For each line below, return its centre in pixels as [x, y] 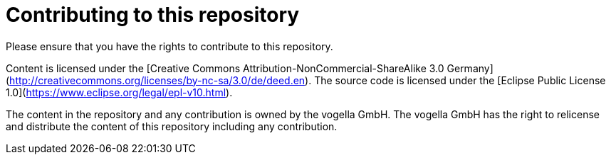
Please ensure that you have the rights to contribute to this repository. [169, 46]
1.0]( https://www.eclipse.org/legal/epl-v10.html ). [119, 92]
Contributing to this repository [153, 15]
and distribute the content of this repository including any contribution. [172, 126]
